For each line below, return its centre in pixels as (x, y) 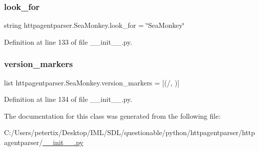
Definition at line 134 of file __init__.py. (68, 99)
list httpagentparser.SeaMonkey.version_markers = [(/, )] (92, 82)
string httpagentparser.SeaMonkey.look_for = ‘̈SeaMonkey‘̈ (94, 25)
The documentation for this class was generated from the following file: (112, 115)
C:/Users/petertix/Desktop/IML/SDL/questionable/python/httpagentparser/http (129, 132)
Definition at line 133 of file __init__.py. (68, 41)
